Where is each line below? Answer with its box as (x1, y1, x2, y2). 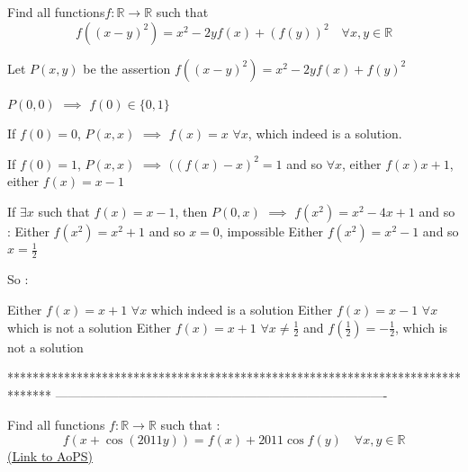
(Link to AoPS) (7, 446, 93, 465)
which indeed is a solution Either (150, 299, 333, 318)
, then (175, 201, 208, 220)
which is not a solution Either (7, 317, 172, 336)
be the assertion (83, 58, 171, 77)
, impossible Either (219, 221, 323, 240)
